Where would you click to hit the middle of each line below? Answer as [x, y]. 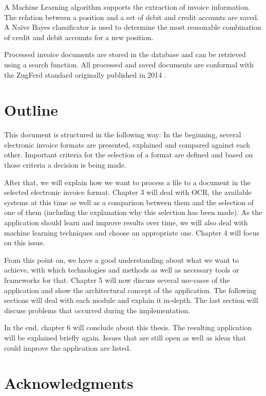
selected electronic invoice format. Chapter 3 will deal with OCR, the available [128, 192]
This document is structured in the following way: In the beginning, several [123, 134]
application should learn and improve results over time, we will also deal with [126, 222]
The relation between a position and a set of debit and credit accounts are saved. [132, 17]
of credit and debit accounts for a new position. [79, 37]
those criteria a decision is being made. [65, 165]
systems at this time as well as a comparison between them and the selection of [129, 202]
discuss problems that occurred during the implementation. [97, 310]
